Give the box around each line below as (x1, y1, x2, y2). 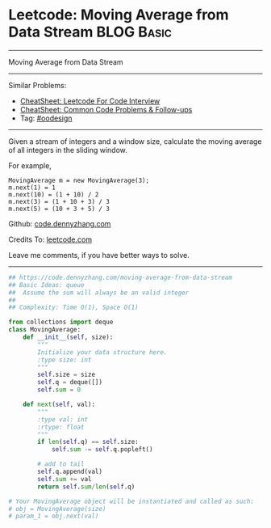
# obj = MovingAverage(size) (8, 505, 106, 513)
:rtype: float (37, 423, 85, 431)
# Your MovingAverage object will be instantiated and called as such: (8, 497, 254, 505)
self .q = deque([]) (37, 378, 103, 386)
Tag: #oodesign (19, 113, 73, 123)
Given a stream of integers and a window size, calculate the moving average (8, 136, 262, 146)
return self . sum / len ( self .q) (37, 483, 135, 491)
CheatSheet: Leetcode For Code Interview (19, 95, 161, 106)
